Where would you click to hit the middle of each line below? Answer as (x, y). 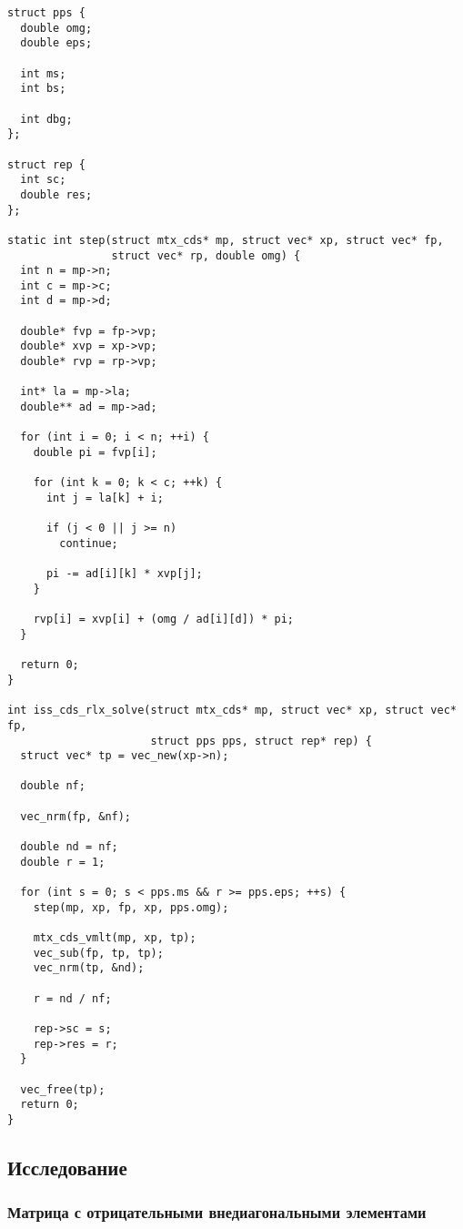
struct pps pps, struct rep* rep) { (261, 741)
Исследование (67, 1167)
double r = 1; (63, 862)
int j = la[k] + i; (105, 498)
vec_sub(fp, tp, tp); (98, 953)
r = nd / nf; (72, 998)
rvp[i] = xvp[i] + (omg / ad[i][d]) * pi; (163, 620)
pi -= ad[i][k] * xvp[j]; (124, 574)
